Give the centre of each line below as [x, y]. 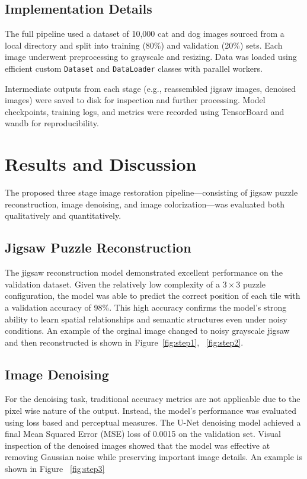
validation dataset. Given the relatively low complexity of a [113, 284]
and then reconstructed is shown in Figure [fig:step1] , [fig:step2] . [124, 342]
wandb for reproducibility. [52, 123]
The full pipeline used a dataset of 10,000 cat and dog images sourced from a [145, 33]
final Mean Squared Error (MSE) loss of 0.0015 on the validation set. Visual [143, 434]
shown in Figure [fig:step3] [55, 469]
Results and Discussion [101, 164]
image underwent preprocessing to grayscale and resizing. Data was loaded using [151, 57]
